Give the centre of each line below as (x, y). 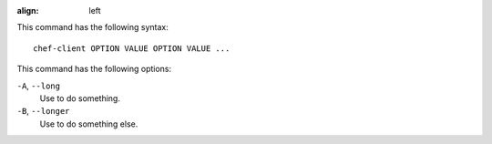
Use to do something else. (89, 124)
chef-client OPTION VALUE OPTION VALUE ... (132, 48)
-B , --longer (43, 111)
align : (28, 10)
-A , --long (39, 86)
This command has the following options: (94, 69)
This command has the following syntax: (92, 27)
